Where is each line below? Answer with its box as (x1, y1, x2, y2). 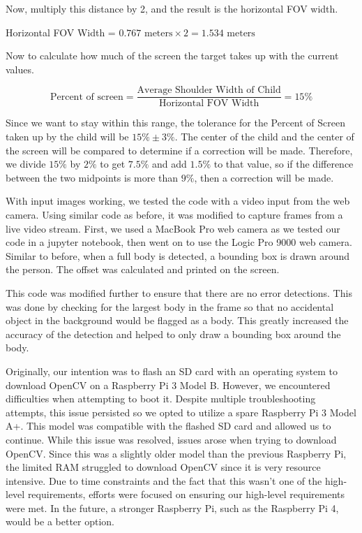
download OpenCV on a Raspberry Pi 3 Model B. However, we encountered (6, 377, 331, 392)
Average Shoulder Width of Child (137, 85, 281, 96)
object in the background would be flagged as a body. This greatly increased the (6, 313, 349, 328)
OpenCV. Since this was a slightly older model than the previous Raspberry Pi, (6, 446, 347, 460)
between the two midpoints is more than (6, 170, 179, 184)
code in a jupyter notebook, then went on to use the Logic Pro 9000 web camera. (6, 235, 352, 249)
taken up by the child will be (6, 129, 129, 144)
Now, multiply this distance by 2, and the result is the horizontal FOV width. (6, 1, 338, 15)
